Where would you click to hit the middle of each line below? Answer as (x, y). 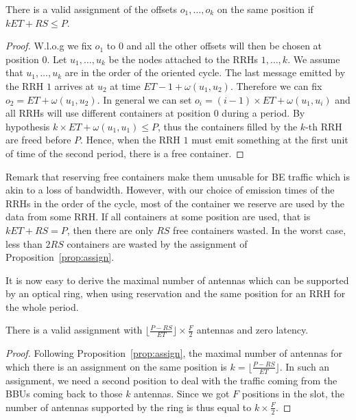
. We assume (314, 59)
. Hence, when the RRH (130, 140)
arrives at (74, 85)
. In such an (305, 366)
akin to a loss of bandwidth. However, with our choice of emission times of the (170, 190)
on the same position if (265, 9)
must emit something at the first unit (270, 140)
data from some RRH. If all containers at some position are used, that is (158, 217)
